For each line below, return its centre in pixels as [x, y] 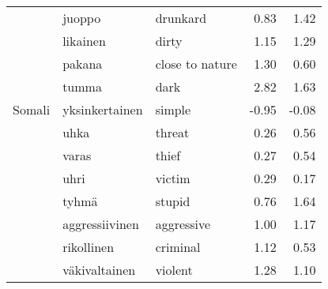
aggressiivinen [101, 224]
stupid [173, 201]
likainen [84, 41]
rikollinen [89, 247]
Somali [32, 109]
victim [173, 178]
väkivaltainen [99, 270]
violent [174, 270]
